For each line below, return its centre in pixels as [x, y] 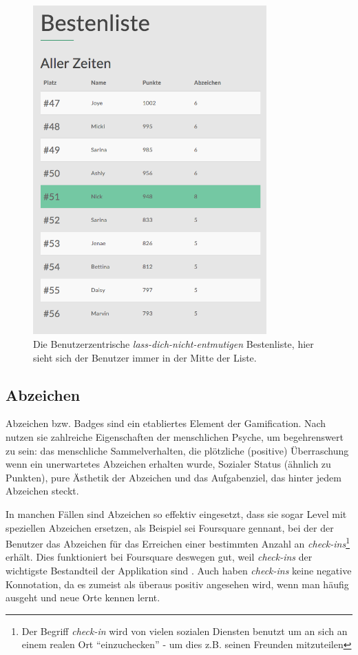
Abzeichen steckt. [42, 491]
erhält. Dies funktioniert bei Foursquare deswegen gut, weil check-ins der [159, 557]
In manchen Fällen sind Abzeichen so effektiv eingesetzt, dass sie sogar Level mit [176, 513]
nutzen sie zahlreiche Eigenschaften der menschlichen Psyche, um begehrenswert [175, 436]
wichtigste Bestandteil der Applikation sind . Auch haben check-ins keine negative [179, 570]
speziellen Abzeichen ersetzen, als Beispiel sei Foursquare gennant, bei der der [170, 527]
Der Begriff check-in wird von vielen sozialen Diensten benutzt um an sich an [185, 631]
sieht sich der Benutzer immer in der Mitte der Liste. [145, 357]
